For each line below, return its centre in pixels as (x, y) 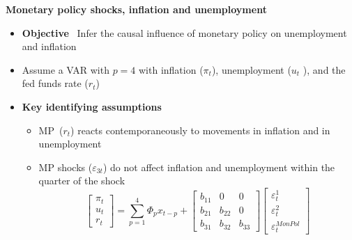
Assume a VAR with (66, 69)
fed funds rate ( (55, 83)
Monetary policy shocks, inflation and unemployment (136, 9)
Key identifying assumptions (92, 106)
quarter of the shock (82, 181)
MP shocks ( (66, 167)
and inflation (49, 46)
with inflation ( (171, 69)
